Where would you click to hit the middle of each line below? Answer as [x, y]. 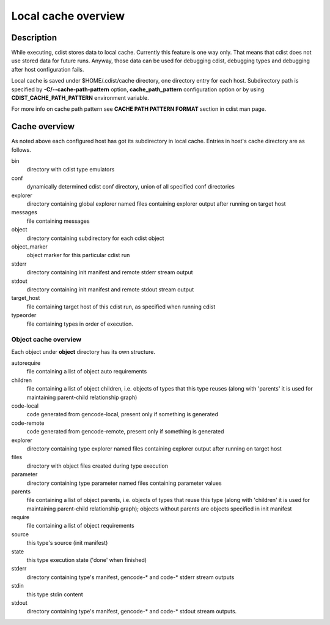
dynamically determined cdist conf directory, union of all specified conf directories [131, 187]
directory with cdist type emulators [71, 170]
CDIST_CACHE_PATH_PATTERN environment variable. [80, 98]
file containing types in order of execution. [80, 324]
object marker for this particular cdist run [78, 255]
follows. [21, 149]
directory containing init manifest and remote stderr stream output [110, 272]
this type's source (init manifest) [67, 543]
